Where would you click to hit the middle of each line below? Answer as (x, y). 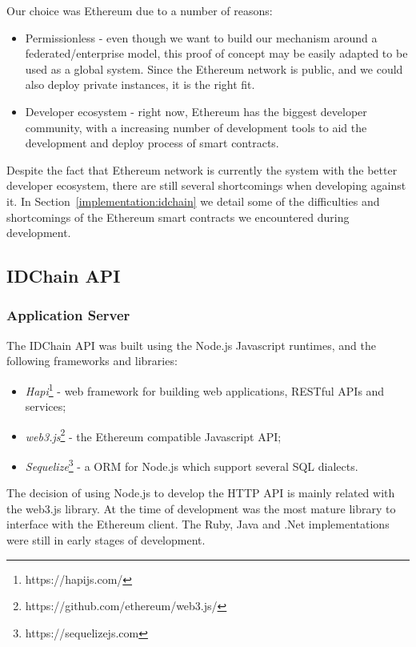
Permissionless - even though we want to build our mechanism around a (201, 37)
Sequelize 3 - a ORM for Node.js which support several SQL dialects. (192, 465)
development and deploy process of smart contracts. (152, 143)
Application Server (68, 315)
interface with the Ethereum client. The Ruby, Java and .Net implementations (198, 524)
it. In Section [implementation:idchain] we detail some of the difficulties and (193, 201)
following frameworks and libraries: (92, 361)
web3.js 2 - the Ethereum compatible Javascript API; (153, 435)
